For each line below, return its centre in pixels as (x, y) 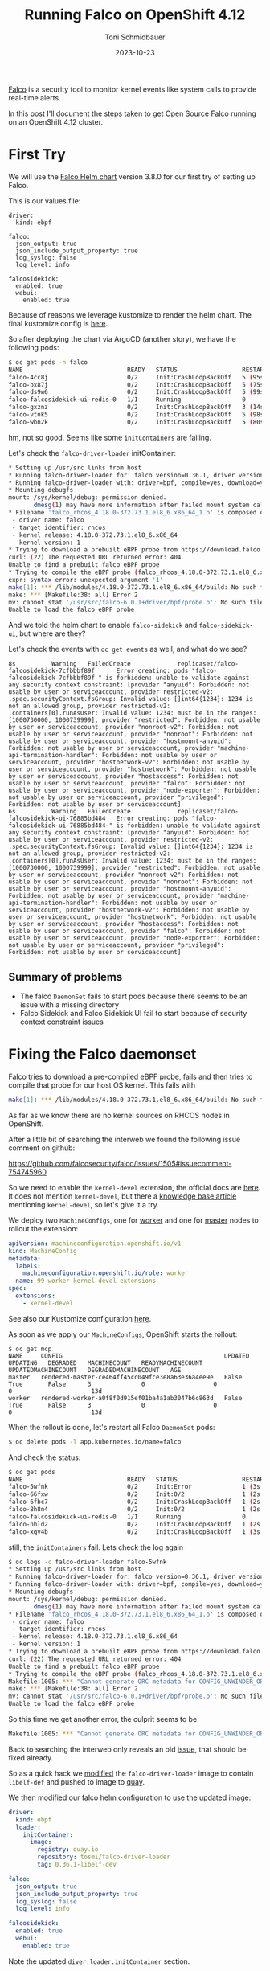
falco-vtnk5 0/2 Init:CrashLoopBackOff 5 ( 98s (136, 415)
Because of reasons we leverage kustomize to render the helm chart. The (130, 314)
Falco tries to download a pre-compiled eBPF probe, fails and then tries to (131, 1076)
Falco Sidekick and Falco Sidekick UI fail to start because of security (133, 1014)
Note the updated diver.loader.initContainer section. (99, 1961)
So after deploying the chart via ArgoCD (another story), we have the (123, 338)
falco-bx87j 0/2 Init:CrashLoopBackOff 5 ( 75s (136, 385)
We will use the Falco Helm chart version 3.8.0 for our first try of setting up (132, 176)
